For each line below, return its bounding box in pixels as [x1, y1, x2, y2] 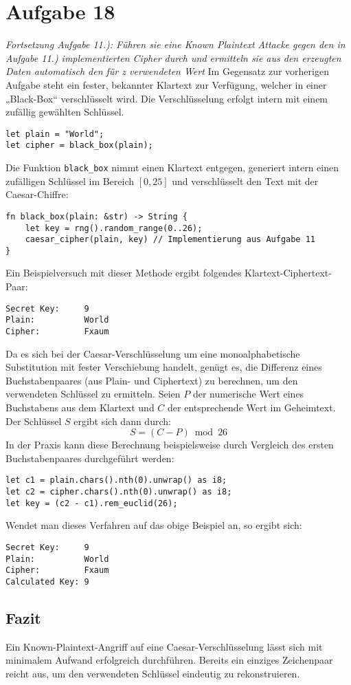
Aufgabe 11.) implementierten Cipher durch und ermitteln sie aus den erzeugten [5, 50, 341, 65]
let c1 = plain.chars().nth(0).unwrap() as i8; [5, 475, 227, 486]
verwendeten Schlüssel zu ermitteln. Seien [5, 387, 181, 401]
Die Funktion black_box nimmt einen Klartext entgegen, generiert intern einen [5, 160, 339, 174]
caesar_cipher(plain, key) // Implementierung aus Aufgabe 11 [25, 235, 316, 245]
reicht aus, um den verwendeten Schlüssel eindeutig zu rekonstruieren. [5, 666, 300, 680]
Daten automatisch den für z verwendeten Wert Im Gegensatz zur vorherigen [5, 64, 329, 78]
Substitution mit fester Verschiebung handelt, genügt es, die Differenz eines [5, 360, 322, 374]
